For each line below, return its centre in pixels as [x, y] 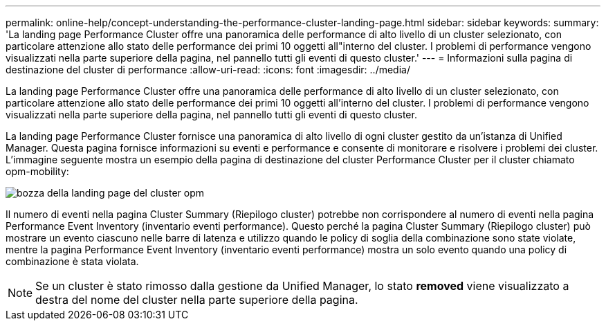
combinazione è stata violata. [72, 261]
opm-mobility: [37, 171]
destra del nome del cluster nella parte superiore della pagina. [197, 300]
